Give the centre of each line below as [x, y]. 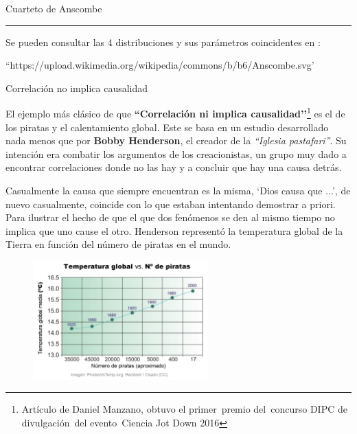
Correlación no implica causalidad [77, 88]
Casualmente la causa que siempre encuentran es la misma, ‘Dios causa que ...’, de [178, 190]
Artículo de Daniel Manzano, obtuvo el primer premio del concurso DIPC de [184, 409]
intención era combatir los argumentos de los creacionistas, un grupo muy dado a [176, 153]
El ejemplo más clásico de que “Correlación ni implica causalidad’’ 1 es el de [175, 113]
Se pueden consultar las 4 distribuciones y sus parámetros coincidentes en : [163, 42]
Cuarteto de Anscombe [54, 8]
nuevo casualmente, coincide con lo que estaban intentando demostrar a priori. [171, 204]
